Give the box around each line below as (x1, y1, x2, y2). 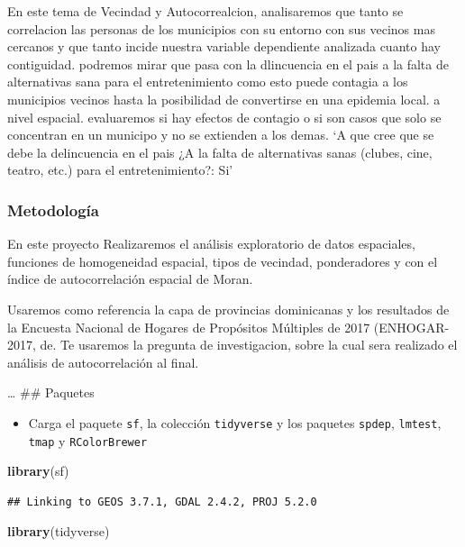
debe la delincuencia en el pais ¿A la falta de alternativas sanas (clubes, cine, (7, 142, 433, 161)
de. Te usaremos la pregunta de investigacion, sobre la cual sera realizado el (40, 335, 458, 354)
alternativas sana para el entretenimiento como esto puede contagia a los (7, 72, 408, 91)
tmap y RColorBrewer (28, 431, 148, 450)
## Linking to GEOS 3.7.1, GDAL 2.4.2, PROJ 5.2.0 (7, 495, 317, 508)
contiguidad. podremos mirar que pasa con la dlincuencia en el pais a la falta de (7, 54, 449, 73)
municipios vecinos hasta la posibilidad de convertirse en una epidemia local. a (7, 89, 441, 108)
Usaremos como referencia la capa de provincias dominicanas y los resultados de (7, 299, 450, 318)
